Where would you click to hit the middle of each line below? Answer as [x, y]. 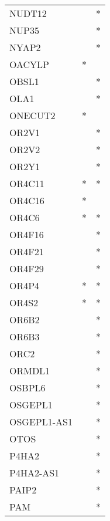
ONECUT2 [32, 115]
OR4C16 [27, 200]
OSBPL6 [27, 388]
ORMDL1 [30, 371]
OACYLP [30, 64]
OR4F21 [27, 251]
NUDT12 [28, 13]
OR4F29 [27, 268]
